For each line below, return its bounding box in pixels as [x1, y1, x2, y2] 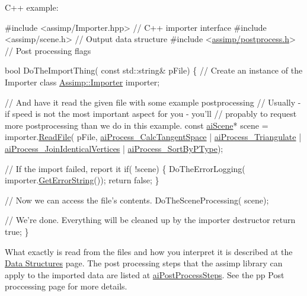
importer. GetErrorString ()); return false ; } [5, 174, 159, 186]
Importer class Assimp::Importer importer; [5, 75, 160, 88]
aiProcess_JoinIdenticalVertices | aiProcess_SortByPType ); [5, 142, 223, 154]
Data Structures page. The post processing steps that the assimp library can [5, 257, 283, 269]
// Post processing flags [5, 44, 91, 56]
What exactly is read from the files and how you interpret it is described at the [5, 245, 293, 257]
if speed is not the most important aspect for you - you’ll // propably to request [5, 107, 297, 120]
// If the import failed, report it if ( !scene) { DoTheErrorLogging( [5, 162, 245, 174]
